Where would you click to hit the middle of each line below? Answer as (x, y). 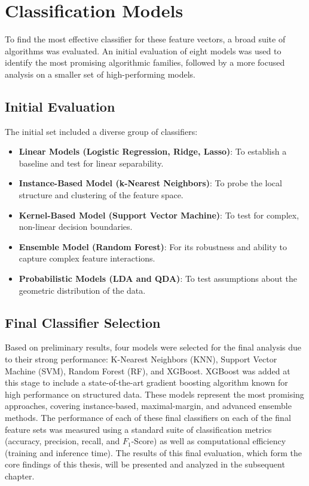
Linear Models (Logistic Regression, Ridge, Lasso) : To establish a (153, 151)
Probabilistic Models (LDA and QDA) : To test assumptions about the (158, 279)
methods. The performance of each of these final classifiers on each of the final (148, 417)
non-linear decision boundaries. (76, 227)
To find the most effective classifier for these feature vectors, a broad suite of (145, 39)
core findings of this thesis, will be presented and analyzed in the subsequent (145, 464)
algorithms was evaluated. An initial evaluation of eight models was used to (143, 50)
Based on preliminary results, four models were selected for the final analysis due (153, 347)
